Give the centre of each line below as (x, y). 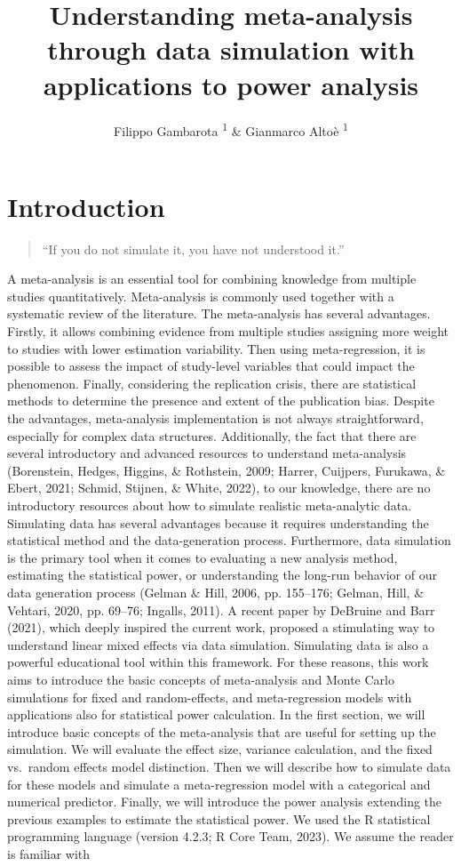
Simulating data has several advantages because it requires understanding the (218, 522)
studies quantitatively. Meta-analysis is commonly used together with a (201, 296)
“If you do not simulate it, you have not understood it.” (193, 249)
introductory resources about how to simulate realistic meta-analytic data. (210, 505)
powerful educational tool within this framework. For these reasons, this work (218, 662)
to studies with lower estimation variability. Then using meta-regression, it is (216, 348)
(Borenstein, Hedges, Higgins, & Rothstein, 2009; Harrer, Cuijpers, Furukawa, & (227, 470)
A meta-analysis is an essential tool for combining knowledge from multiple (212, 279)
